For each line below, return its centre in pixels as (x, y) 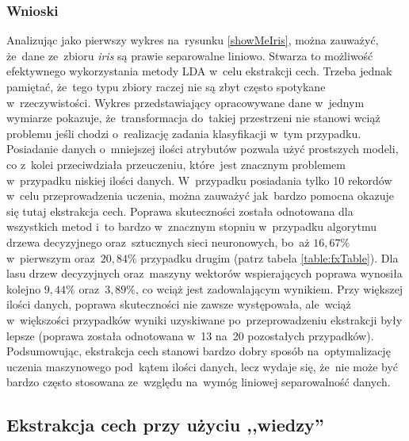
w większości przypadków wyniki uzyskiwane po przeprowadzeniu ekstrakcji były (204, 319)
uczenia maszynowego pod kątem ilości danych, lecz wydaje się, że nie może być (203, 366)
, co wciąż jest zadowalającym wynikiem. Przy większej (269, 288)
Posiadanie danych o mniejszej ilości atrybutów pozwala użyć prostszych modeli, (203, 149)
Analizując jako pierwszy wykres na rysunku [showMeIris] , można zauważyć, (193, 40)
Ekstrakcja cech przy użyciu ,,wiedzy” (165, 425)
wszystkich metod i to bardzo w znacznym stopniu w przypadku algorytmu (192, 226)
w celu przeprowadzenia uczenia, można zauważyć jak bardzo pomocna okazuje (200, 196)
